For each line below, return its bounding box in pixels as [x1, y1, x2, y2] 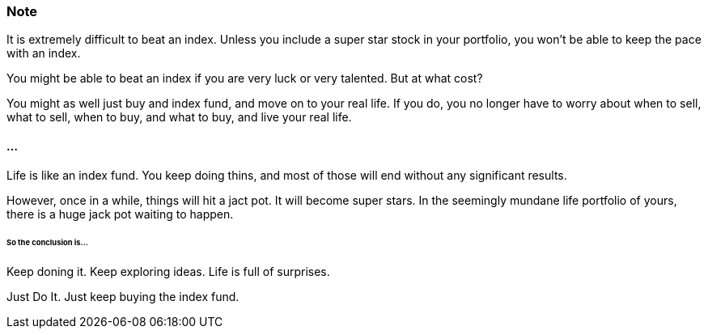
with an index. [6, 46, 81, 61]
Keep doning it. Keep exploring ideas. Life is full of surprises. [6, 265, 330, 279]
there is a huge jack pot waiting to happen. [6, 206, 234, 221]
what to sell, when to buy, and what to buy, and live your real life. [6, 110, 352, 125]
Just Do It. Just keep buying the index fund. [6, 290, 240, 304]
